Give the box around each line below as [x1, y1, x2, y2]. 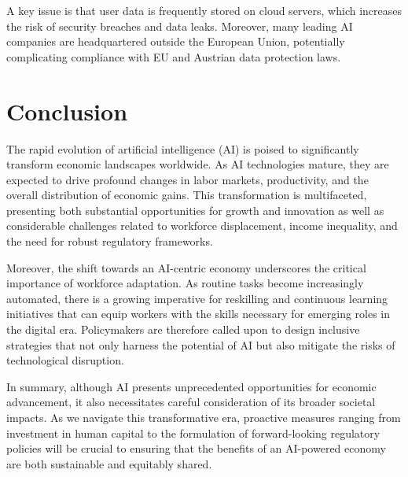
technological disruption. [6, 352, 124, 368]
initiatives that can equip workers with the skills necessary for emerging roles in [6, 305, 391, 322]
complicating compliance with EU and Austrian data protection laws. [6, 48, 341, 65]
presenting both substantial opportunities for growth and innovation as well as [6, 202, 384, 218]
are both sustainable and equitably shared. [6, 455, 212, 471]
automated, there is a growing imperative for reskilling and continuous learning [6, 290, 388, 306]
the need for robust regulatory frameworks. [6, 233, 213, 250]
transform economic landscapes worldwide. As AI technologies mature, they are [6, 156, 389, 172]
